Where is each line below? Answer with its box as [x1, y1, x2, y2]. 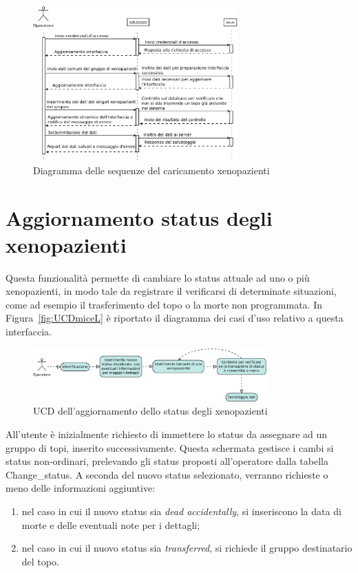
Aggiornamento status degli [6, 203, 273, 231]
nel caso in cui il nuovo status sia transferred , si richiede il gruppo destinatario [21, 541, 352, 555]
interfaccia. [6, 324, 52, 339]
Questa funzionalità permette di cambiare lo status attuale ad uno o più [6, 270, 310, 284]
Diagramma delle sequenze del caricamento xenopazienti [33, 163, 270, 177]
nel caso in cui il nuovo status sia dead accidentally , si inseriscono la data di [21, 504, 341, 518]
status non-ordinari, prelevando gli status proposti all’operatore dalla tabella [6, 454, 328, 468]
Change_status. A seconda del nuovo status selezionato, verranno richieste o [6, 467, 328, 481]
